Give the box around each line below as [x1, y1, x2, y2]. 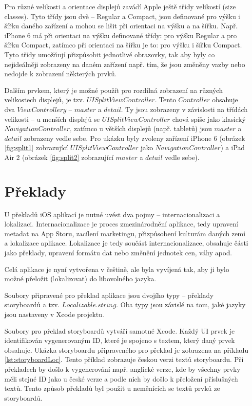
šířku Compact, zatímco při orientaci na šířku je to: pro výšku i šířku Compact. [4, 40, 242, 50]
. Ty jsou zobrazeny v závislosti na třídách [121, 104, 248, 114]
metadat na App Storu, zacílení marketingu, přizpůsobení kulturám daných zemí [4, 228, 246, 238]
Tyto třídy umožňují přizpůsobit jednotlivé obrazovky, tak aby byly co [4, 49, 215, 59]
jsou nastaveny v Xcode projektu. [4, 309, 104, 319]
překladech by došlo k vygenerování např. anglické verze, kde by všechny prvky [4, 363, 241, 374]
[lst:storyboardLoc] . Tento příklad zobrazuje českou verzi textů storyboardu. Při [4, 354, 244, 364]
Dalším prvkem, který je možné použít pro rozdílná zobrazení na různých [4, 85, 223, 95]
